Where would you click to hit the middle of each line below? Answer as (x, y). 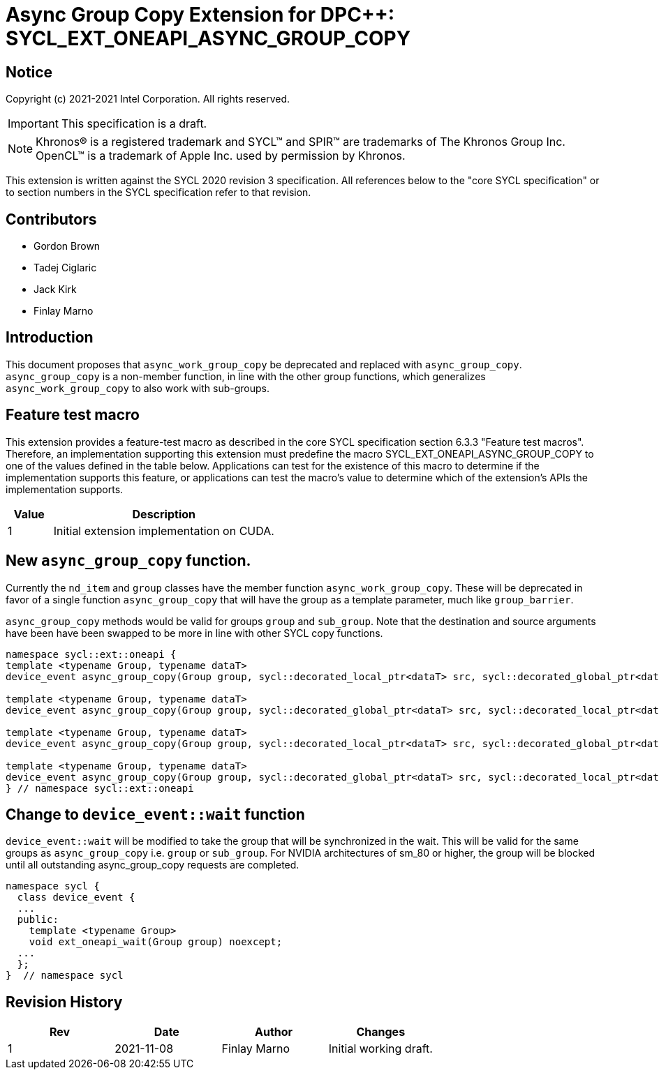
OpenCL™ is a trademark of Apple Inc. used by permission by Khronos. (221, 156)
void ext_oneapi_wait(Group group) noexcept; (156, 942)
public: (38, 920)
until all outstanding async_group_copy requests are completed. (153, 865)
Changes (381, 1032)
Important (33, 124)
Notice (29, 72)
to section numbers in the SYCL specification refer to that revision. (158, 193)
